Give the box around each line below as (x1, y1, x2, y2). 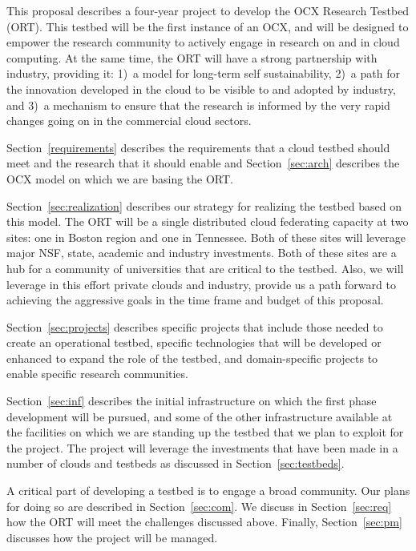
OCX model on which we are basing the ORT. (6, 170, 234, 187)
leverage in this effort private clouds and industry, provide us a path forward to (6, 275, 396, 292)
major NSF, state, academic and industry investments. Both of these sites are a (6, 244, 397, 261)
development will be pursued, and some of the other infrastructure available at (6, 408, 393, 424)
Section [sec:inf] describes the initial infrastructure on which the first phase (6, 392, 377, 409)
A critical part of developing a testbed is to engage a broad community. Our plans (6, 482, 410, 499)
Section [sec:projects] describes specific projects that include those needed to (6, 318, 383, 335)
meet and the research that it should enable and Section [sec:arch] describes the (6, 155, 400, 171)
